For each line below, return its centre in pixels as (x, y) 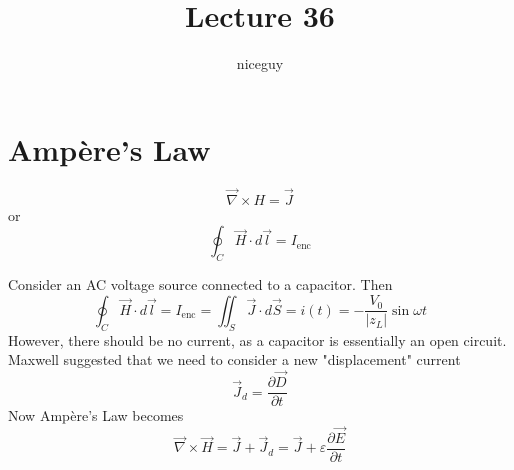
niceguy (260, 63)
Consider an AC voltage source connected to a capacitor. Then (200, 284)
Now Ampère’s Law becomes (96, 415)
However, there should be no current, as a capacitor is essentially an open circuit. (257, 339)
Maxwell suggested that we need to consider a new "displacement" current (234, 359)
